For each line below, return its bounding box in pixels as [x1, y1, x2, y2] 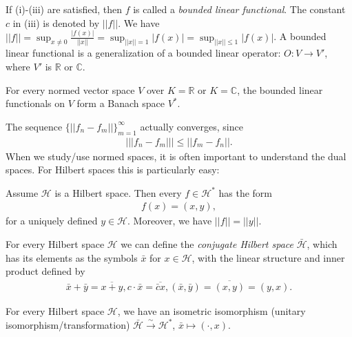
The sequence [6, 119, 63, 133]
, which [307, 236, 338, 251]
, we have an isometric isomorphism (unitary [117, 304, 306, 318]
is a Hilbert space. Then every [54, 185, 182, 200]
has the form [218, 185, 273, 200]
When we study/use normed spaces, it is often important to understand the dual [6, 148, 346, 163]
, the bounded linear [237, 82, 323, 97]
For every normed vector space [6, 82, 135, 97]
